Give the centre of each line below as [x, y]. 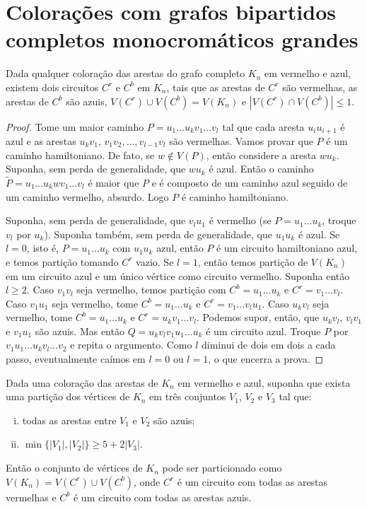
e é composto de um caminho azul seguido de [250, 182]
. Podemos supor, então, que [258, 317]
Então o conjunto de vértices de [74, 468]
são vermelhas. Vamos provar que [241, 140]
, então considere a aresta [261, 155]
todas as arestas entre [69, 420]
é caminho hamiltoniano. [235, 196]
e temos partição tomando [62, 261]
